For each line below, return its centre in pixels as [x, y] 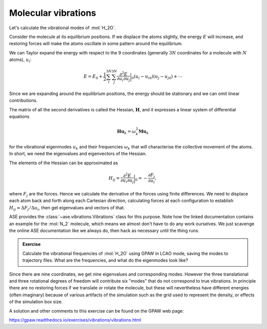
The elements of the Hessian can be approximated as [64, 163]
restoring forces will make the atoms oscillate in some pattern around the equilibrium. [96, 44]
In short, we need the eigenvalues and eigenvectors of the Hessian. [78, 154]
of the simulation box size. [36, 302]
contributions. [23, 100]
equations [19, 117]
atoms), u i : [20, 60]
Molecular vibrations [53, 13]
